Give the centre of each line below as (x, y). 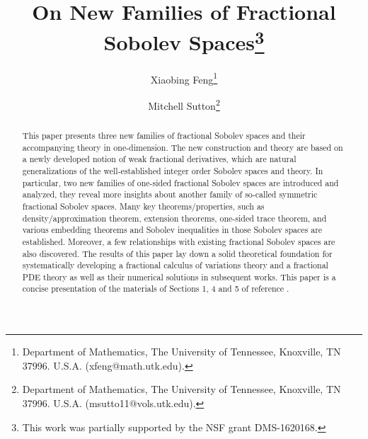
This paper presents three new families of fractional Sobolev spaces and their (164, 135)
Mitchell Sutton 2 (184, 104)
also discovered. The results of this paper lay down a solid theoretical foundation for (177, 253)
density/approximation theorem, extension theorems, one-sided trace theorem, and (174, 218)
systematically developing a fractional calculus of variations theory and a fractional (175, 265)
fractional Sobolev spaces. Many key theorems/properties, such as (143, 206)
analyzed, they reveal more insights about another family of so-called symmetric (170, 194)
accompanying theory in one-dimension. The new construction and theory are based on (183, 147)
